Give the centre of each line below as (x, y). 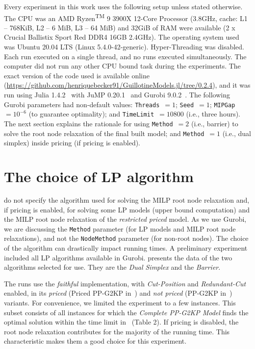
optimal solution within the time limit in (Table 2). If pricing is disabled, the (121, 322)
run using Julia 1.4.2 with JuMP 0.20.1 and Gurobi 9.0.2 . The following (117, 94)
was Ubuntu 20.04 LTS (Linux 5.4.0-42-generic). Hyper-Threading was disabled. (124, 47)
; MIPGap (222, 104)
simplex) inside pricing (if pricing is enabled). (72, 143)
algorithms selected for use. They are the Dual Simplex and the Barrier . (112, 267)
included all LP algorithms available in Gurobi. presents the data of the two (118, 257)
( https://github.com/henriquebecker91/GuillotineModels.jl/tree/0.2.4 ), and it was (127, 85)
